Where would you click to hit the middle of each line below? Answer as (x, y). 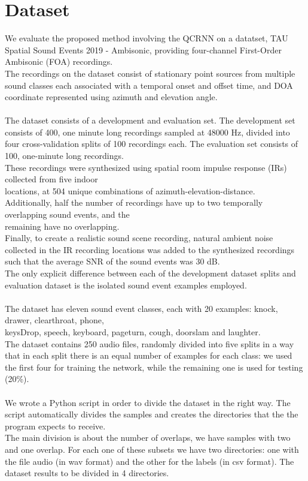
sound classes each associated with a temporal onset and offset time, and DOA (149, 85)
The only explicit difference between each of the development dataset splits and (150, 273)
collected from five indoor (51, 179)
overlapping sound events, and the (67, 214)
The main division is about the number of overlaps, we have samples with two (148, 438)
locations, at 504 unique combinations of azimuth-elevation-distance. (130, 190)
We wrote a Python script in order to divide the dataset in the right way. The (148, 402)
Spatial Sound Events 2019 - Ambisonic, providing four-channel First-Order (143, 49)
